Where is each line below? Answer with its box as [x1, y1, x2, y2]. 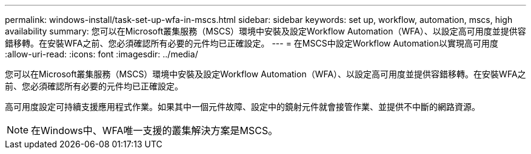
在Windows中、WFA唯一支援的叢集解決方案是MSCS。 [31, 124, 278, 136]
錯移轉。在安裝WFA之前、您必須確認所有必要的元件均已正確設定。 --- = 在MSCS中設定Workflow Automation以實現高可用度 [5, 38, 498, 48]
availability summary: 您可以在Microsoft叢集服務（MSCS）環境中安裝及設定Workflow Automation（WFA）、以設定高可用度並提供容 [5, 26, 526, 36]
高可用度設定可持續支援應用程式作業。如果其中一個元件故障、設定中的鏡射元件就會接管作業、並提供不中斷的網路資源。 [5, 101, 480, 112]
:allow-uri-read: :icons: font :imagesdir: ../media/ [5, 49, 198, 59]
